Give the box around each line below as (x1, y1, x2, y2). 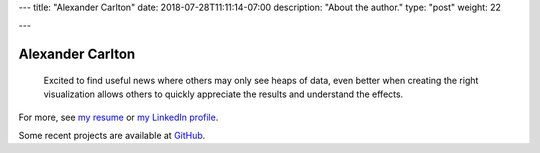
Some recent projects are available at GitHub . (18, 129, 206, 141)
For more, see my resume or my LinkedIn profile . (18, 111, 219, 123)
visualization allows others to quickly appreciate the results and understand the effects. (43, 88, 404, 100)
